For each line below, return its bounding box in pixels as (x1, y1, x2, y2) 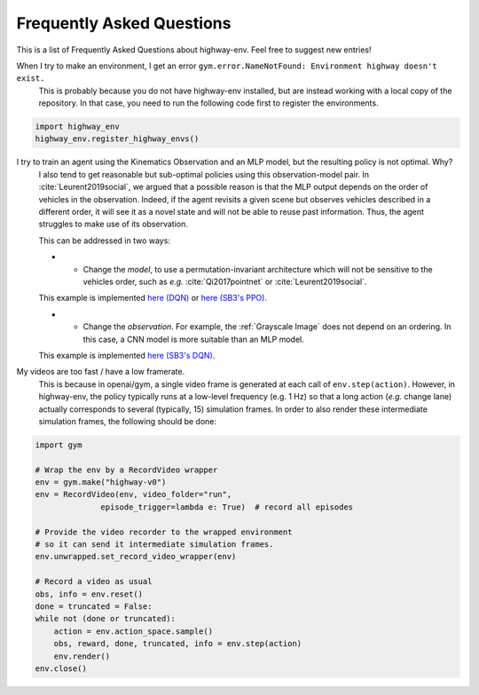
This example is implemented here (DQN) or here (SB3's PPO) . (38, 293, 268, 304)
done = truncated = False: (35, 601, 153, 612)
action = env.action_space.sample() (53, 626, 213, 636)
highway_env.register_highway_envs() (35, 134, 200, 144)
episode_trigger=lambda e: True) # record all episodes (100, 502, 354, 512)
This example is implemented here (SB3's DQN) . (38, 350, 216, 360)
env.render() (53, 651, 111, 661)
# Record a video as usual (35, 577, 153, 587)
